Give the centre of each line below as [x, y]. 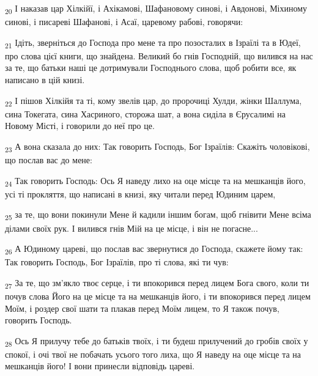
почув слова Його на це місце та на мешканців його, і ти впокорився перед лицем [158, 296]
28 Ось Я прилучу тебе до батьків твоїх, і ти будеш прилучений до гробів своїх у [157, 341]
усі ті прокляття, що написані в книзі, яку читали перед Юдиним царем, [140, 194]
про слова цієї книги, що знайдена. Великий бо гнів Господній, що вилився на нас [159, 55]
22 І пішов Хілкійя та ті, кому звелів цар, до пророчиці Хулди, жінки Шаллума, [153, 101]
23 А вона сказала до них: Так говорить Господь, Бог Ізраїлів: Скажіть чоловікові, [157, 147]
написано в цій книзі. [45, 80]
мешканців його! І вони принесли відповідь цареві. [100, 366]
